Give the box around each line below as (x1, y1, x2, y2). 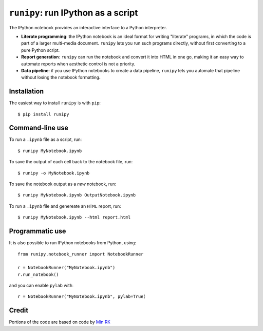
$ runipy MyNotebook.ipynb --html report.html (18, 214, 131, 220)
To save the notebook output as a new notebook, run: (9, 181, 116, 187)
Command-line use (9, 124, 69, 132)
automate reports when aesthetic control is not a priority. (21, 61, 135, 67)
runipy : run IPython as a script (9, 7, 138, 18)
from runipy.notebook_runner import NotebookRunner (18, 251, 144, 257)
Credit (9, 306, 29, 314)
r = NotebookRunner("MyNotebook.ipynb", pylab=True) (18, 294, 146, 299)
